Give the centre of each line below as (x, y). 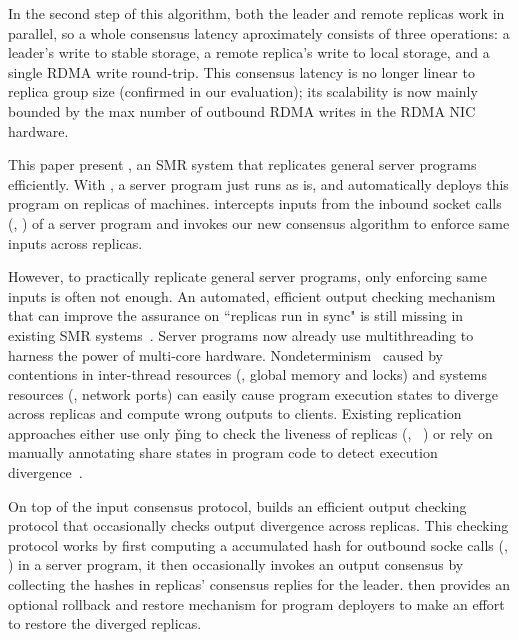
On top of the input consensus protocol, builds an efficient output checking (237, 505)
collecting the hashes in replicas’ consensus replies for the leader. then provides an (259, 584)
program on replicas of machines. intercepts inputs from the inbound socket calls (255, 203)
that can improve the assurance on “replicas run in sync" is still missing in (236, 315)
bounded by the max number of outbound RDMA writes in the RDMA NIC (242, 110)
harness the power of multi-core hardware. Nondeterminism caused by (225, 354)
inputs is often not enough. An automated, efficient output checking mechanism (252, 295)
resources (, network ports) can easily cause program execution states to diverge (253, 393)
